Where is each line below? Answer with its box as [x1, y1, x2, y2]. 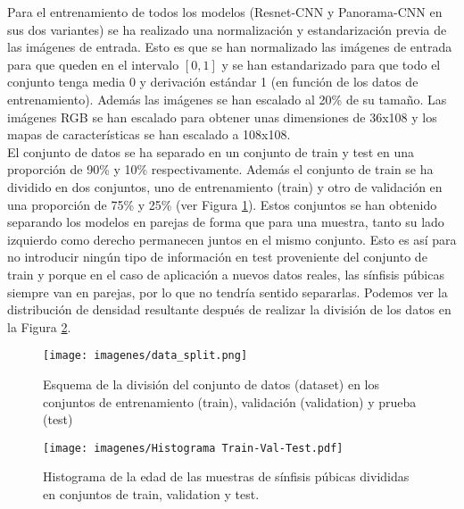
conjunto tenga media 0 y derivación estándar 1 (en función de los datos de [7, 72, 418, 91]
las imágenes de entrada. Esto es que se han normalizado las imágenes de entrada [7, 38, 452, 56]
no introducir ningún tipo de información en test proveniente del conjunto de [7, 247, 427, 266]
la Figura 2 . [7, 317, 71, 336]
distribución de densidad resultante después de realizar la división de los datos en [7, 300, 452, 319]
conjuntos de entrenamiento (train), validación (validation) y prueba [43, 392, 417, 411]
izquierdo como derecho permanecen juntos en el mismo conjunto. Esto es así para [7, 229, 457, 248]
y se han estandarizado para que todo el [221, 54, 441, 73]
